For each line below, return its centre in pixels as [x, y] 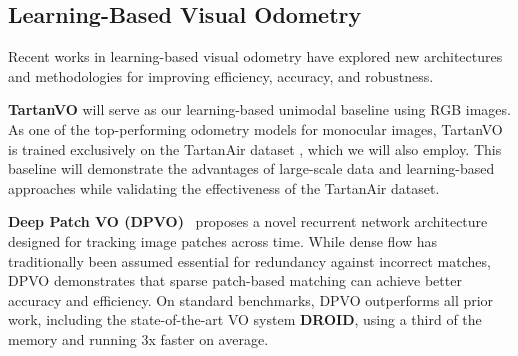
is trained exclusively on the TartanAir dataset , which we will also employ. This [255, 148]
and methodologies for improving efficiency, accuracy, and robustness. [221, 75]
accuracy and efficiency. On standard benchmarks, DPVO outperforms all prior [251, 299]
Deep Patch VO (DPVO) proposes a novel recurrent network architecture [248, 221]
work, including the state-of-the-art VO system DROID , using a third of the [245, 319]
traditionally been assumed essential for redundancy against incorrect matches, [249, 260]
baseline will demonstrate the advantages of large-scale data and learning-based [251, 168]
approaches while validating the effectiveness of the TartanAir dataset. [224, 187]
